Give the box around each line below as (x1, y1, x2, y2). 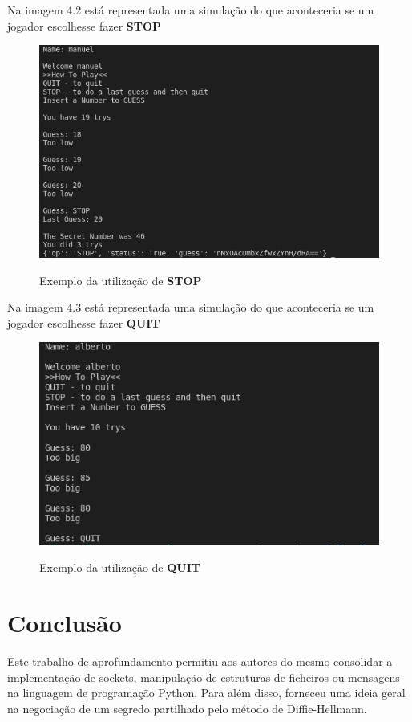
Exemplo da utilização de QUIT (39, 559, 201, 576)
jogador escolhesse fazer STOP (7, 17, 162, 34)
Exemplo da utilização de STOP (39, 271, 202, 288)
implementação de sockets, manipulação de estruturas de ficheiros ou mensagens (7, 668, 400, 685)
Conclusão (7, 606, 122, 639)
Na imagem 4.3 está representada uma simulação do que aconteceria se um (7, 299, 374, 316)
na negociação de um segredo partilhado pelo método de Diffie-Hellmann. (7, 700, 367, 716)
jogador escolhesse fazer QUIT (7, 314, 160, 331)
